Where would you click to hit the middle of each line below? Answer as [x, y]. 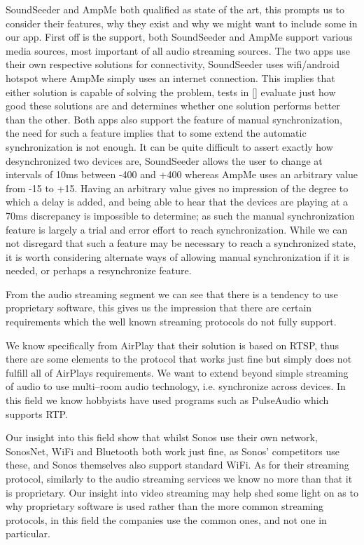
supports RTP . [37, 413]
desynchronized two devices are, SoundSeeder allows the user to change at [164, 160]
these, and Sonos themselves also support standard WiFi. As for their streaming [177, 465]
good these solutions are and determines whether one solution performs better [173, 106]
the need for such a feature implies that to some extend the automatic [156, 133]
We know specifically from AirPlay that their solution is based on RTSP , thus [172, 345]
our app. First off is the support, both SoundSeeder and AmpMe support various [179, 37]
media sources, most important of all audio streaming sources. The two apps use [178, 50]
